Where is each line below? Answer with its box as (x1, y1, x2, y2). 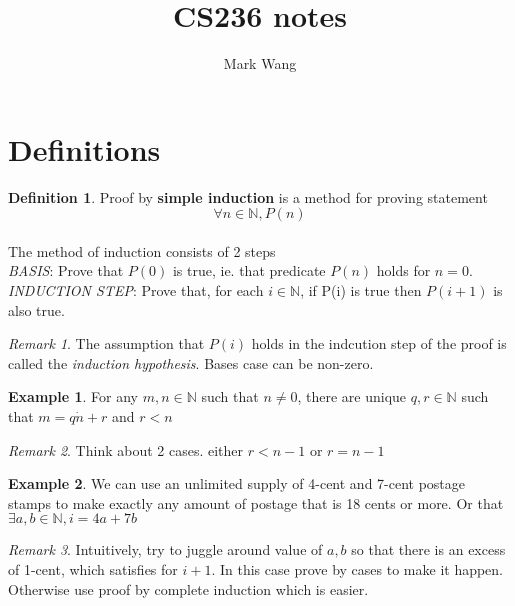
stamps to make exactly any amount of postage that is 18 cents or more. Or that (8, 492, 504, 513)
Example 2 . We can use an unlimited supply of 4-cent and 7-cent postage (8, 473, 466, 494)
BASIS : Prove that (8, 260, 124, 281)
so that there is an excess (351, 539, 506, 560)
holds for (376, 260, 431, 281)
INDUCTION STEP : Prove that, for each (8, 280, 264, 301)
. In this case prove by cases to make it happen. (211, 558, 504, 579)
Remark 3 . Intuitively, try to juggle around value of (8, 539, 323, 560)
